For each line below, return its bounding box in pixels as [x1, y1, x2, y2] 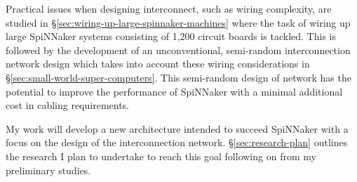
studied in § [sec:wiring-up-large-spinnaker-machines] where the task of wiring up [6, 15, 351, 30]
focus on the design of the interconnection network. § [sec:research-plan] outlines [6, 135, 348, 150]
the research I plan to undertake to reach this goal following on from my [6, 148, 316, 163]
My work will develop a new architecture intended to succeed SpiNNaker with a [6, 121, 349, 136]
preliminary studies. [6, 162, 91, 177]
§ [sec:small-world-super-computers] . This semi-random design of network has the [6, 70, 351, 84]
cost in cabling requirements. [6, 98, 130, 112]
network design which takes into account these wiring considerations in [6, 56, 310, 71]
